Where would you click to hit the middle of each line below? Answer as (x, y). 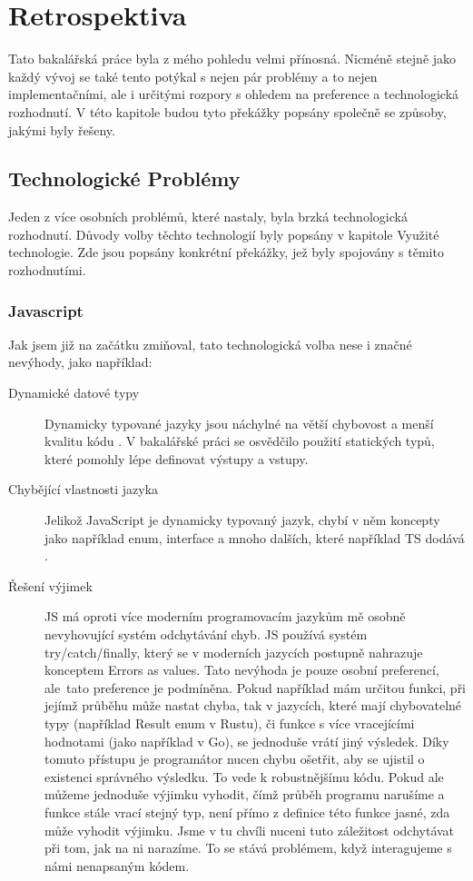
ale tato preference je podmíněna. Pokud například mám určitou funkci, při (256, 687)
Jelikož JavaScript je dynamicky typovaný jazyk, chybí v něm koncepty (242, 520)
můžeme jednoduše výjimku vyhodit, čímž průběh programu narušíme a (245, 794)
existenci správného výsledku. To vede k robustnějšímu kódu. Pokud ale (244, 776)
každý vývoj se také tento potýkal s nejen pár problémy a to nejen (193, 76)
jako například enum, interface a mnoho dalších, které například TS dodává (255, 537)
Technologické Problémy (124, 178)
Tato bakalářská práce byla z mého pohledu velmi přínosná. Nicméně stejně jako (232, 59)
